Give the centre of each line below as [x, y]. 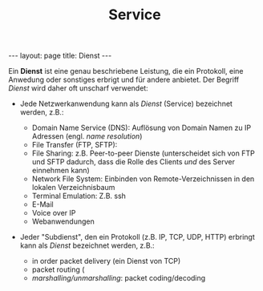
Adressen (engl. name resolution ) [87, 136]
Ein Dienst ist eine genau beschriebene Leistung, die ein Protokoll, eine [126, 71]
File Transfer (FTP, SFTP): [75, 145]
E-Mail [42, 204]
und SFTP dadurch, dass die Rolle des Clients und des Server [133, 162]
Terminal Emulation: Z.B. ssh [79, 196]
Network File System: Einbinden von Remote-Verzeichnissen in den [143, 179]
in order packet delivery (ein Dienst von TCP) [106, 261]
